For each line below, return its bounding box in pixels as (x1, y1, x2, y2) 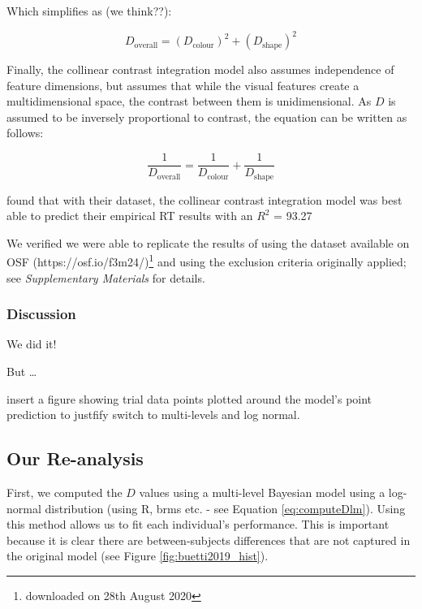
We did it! (6, 335, 57, 352)
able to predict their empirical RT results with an (6, 207, 253, 224)
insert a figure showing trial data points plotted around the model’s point (6, 390, 372, 407)
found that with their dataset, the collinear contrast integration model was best (6, 191, 403, 208)
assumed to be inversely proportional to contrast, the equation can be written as (6, 108, 407, 125)
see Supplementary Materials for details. (6, 269, 205, 286)
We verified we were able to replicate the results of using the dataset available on (6, 234, 410, 251)
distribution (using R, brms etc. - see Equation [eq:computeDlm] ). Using (45, 499, 406, 516)
